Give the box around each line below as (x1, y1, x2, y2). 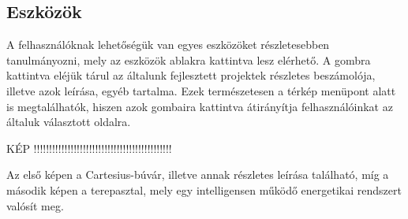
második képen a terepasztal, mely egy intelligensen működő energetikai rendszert (6, 181, 402, 198)
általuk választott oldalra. (6, 113, 131, 130)
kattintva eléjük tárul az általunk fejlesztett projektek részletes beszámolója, (6, 67, 376, 84)
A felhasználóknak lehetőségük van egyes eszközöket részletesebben (6, 36, 330, 53)
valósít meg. (6, 197, 64, 213)
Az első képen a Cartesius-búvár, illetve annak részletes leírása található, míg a (6, 166, 389, 183)
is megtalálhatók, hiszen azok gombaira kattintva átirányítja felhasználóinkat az (6, 98, 393, 114)
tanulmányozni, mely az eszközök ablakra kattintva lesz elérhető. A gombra (6, 51, 371, 68)
